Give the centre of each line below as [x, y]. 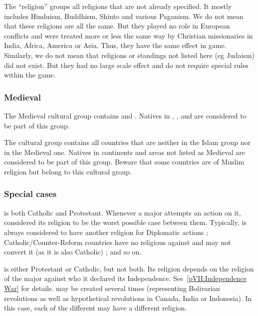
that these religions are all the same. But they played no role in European [117, 26]
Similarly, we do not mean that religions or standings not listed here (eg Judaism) [129, 55]
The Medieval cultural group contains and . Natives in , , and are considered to [125, 115]
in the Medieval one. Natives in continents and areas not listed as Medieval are [125, 152]
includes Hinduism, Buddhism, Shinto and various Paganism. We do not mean [124, 16]
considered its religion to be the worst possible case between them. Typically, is [125, 222]
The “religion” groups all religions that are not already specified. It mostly [118, 6]
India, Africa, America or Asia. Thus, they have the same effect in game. [115, 45]
